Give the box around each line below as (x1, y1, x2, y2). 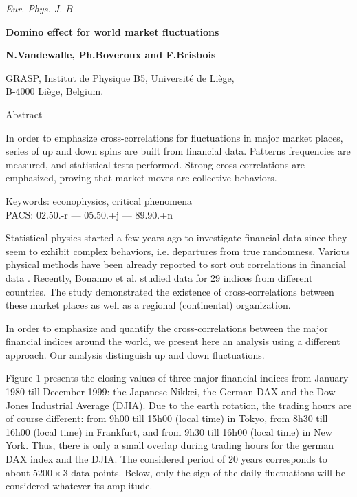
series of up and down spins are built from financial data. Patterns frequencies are (6, 144, 351, 158)
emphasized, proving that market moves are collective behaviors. (6, 170, 277, 185)
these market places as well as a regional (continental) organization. (6, 298, 291, 312)
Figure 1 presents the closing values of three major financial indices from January (6, 371, 349, 385)
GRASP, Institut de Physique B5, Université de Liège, (6, 70, 235, 85)
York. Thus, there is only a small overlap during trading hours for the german (6, 438, 334, 452)
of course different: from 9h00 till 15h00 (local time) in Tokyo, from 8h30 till (6, 411, 328, 426)
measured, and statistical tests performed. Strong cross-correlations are (6, 157, 305, 171)
